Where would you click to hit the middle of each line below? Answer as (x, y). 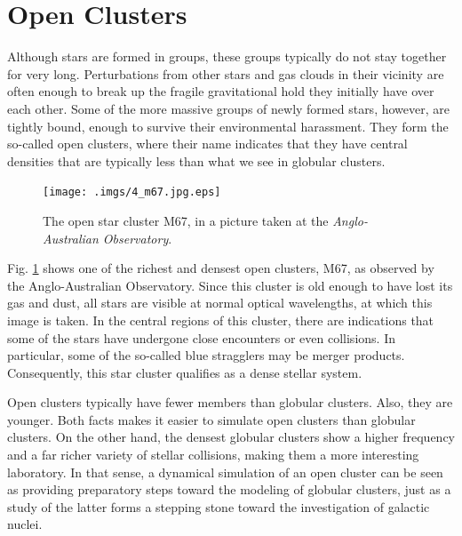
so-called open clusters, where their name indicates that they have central (207, 144)
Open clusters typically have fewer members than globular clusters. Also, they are (230, 402)
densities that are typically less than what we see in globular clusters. (196, 160)
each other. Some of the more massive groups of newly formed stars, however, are (228, 108)
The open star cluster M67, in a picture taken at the (186, 220)
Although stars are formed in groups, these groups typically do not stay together (227, 56)
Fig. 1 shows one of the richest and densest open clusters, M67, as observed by (221, 268)
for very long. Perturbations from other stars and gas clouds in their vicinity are (226, 73)
